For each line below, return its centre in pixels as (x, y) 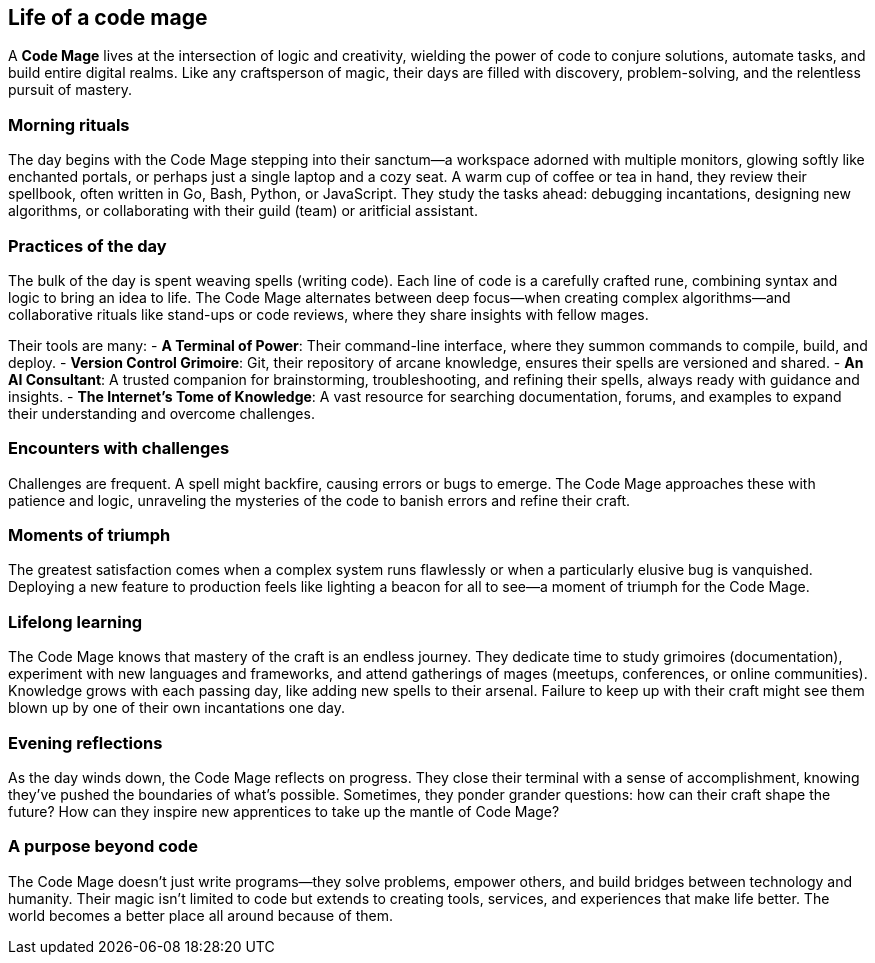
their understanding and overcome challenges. (161, 413)
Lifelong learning (75, 621)
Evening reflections (85, 742)
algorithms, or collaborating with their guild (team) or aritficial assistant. (243, 211)
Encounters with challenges (119, 448)
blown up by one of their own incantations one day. (177, 708)
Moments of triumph (89, 535)
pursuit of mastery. (70, 90)
